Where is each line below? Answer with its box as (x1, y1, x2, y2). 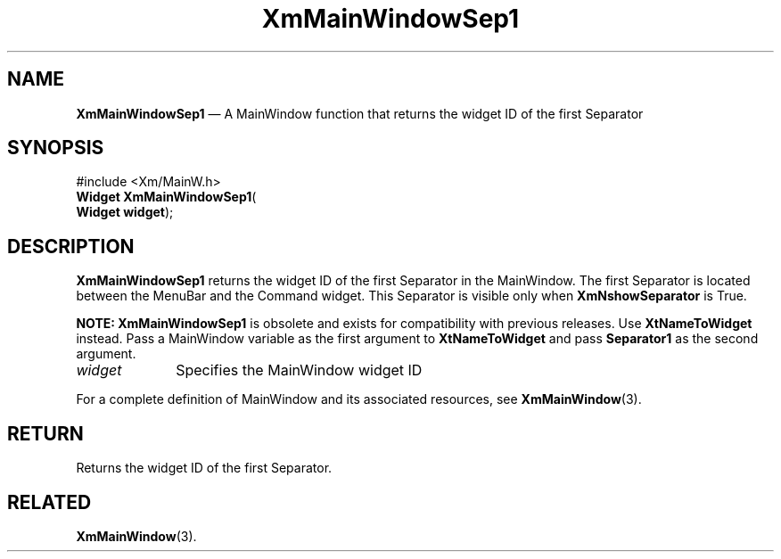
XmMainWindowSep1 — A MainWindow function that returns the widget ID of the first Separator (76, 105, 644, 121)
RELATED (7, 490, 92, 514)
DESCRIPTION (7, 234, 135, 258)
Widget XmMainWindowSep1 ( (76, 189, 257, 205)
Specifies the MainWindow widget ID (176, 361, 423, 380)
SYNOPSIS (7, 136, 104, 160)
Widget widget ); (76, 204, 174, 220)
